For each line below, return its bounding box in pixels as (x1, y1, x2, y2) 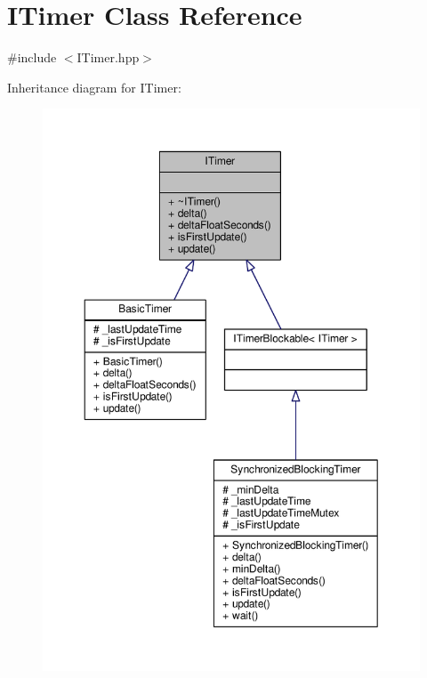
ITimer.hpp (77, 48, 140, 67)
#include (7, 48, 57, 67)
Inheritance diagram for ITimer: (7, 77, 181, 96)
